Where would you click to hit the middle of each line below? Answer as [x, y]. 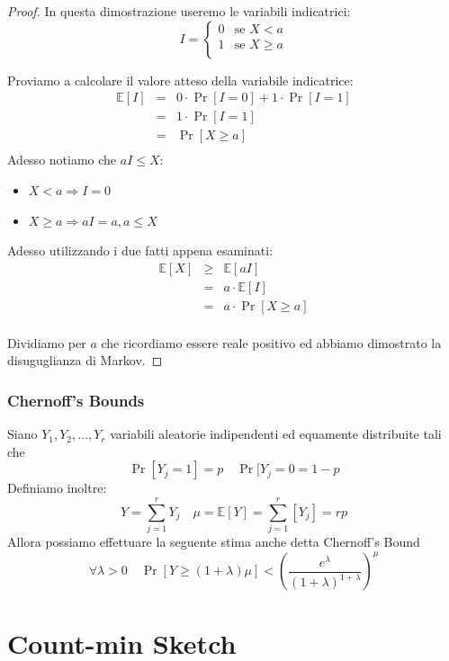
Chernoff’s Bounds [76, 400]
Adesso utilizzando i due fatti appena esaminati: [140, 250]
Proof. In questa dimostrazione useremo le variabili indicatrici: [179, 11]
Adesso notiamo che [62, 160]
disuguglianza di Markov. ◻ [85, 360]
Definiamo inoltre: [57, 488]
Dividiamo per [47, 342]
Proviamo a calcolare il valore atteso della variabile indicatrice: [180, 80]
